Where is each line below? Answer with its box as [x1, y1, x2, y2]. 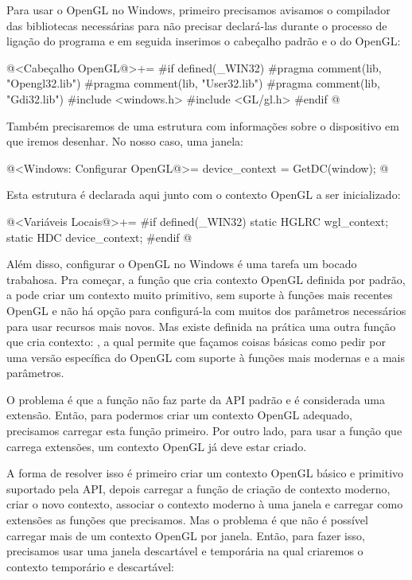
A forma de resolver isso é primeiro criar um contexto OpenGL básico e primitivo [6, 465, 404, 481]
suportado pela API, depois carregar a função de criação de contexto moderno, [6, 480, 391, 496]
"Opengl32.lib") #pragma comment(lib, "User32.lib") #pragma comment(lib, [6, 75, 380, 91]
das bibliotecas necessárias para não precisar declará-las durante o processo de [6, 17, 387, 33]
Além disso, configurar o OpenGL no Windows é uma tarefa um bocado [6, 255, 357, 272]
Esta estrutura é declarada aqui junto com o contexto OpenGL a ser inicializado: [6, 186, 401, 203]
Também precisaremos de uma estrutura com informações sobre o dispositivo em [6, 117, 399, 134]
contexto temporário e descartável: [6, 558, 174, 574]
